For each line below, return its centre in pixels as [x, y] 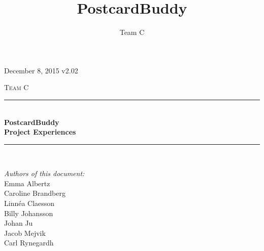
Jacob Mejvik [25, 233]
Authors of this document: [44, 173]
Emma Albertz [27, 183]
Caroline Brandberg [35, 193]
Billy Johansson [29, 213]
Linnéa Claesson [29, 203]
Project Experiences [40, 132]
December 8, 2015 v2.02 [41, 70]
